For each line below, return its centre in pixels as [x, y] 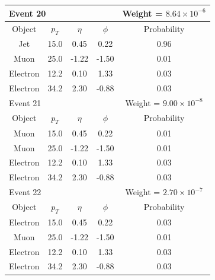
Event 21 [25, 102]
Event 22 [25, 192]
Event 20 [28, 13]
